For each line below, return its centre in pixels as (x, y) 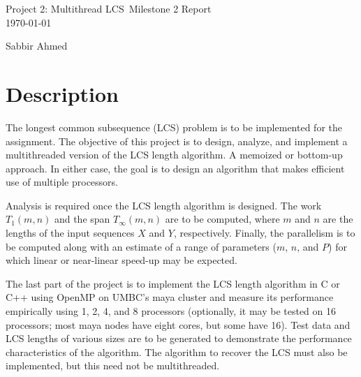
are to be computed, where (222, 219)
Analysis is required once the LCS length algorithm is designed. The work (164, 205)
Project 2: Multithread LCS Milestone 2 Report (109, 8)
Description (62, 93)
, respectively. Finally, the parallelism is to (264, 233)
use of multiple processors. (62, 182)
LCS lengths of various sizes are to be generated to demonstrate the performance (179, 338)
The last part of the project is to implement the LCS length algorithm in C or (173, 283)
